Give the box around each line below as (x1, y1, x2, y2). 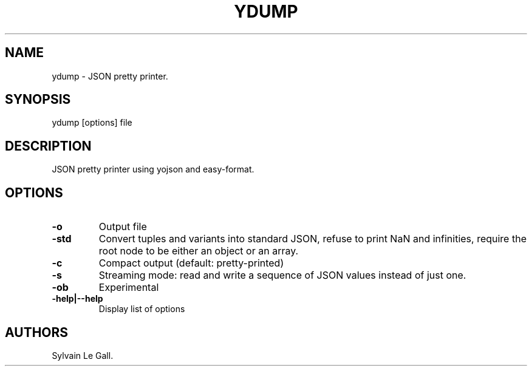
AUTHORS (5, 324, 69, 340)
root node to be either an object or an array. (98, 245, 299, 257)
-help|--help (52, 293, 103, 304)
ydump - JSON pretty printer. (52, 70, 168, 81)
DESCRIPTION (5, 138, 92, 154)
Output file (98, 220, 147, 233)
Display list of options (98, 304, 185, 315)
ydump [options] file (52, 117, 132, 128)
